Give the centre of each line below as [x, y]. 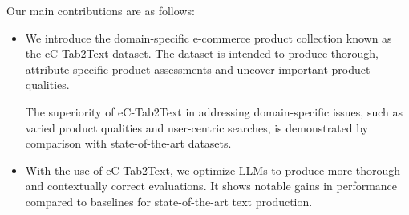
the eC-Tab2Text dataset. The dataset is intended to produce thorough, [202, 53]
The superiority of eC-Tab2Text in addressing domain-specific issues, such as [214, 111]
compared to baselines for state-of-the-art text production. [169, 201]
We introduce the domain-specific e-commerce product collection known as [209, 37]
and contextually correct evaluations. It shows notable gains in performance [211, 186]
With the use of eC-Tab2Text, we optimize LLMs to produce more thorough [213, 170]
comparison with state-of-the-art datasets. [128, 143]
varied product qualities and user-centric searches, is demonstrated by [197, 127]
